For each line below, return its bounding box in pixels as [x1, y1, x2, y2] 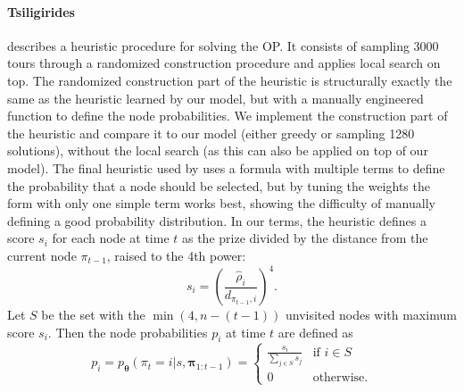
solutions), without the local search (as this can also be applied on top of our [7, 141, 428, 160]
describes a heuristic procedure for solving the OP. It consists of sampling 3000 [7, 36, 439, 54]
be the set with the [41, 305, 145, 324]
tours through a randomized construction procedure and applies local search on [7, 54, 441, 72]
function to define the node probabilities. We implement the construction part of [7, 106, 448, 125]
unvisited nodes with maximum [285, 305, 457, 324]
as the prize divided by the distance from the [181, 229, 428, 247]
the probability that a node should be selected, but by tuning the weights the [7, 176, 430, 195]
